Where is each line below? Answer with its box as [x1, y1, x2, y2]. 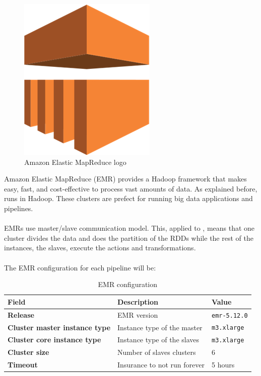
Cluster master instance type [8, 322, 111, 332]
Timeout [8, 359, 38, 370]
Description [117, 296, 159, 307]
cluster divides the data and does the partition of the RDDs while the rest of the [4, 232, 253, 243]
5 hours [211, 359, 235, 370]
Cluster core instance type [8, 334, 101, 345]
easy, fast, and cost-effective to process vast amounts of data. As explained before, [4, 183, 257, 194]
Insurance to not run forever [117, 359, 205, 370]
